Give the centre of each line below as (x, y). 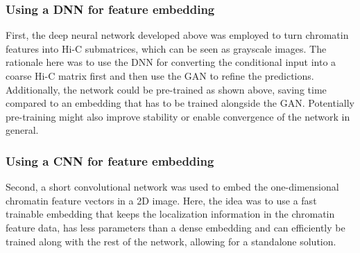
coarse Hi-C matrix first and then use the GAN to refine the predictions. (160, 76)
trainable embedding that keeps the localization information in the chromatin (170, 214)
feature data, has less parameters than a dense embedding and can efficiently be (175, 227)
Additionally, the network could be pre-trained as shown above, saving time (166, 89)
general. (22, 130)
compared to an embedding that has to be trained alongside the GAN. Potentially (180, 103)
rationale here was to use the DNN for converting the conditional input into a (171, 62)
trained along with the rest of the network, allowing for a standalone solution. (171, 241)
